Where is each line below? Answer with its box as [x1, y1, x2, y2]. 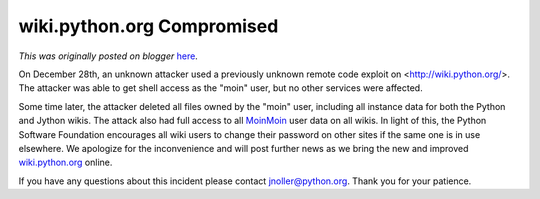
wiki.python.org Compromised [18, 15, 279, 37]
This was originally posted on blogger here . [18, 50, 199, 62]
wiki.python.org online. [18, 156, 113, 169]
